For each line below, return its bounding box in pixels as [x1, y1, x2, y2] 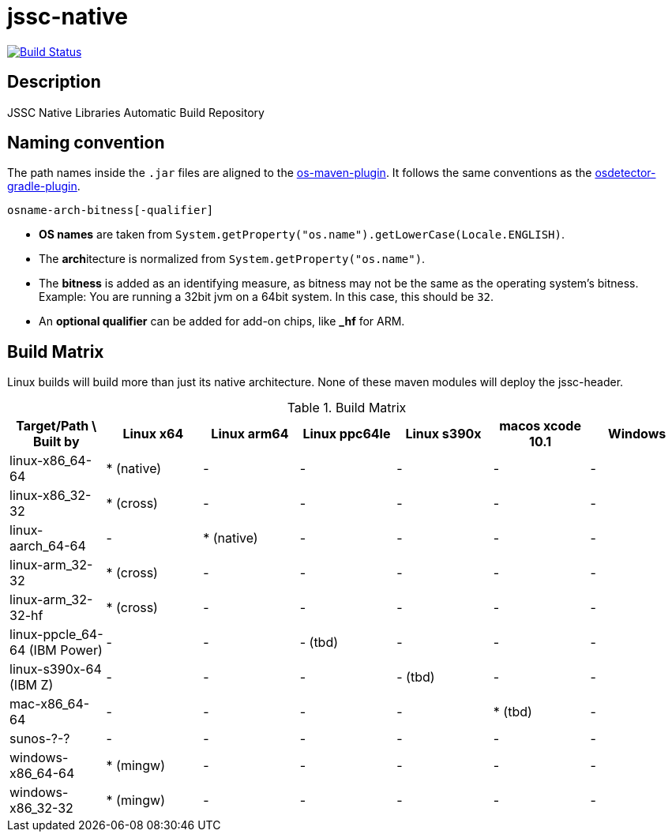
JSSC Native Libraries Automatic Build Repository [7, 105, 265, 119]
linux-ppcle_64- [9, 626, 103, 643]
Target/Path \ [16, 418, 97, 434]
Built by [33, 434, 80, 450]
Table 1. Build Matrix [287, 400, 407, 416]
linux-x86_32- [9, 487, 92, 504]
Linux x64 [122, 426, 184, 442]
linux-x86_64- [9, 453, 92, 469]
